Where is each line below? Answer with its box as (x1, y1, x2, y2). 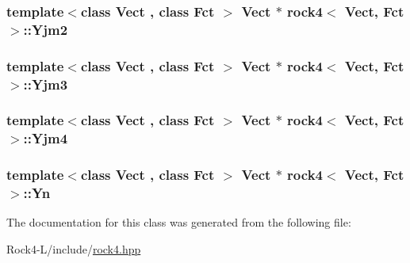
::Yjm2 (23, 19, 68, 39)
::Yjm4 (23, 128, 68, 148)
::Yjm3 (23, 74, 68, 93)
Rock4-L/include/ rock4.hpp (6, 241, 141, 257)
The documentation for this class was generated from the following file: (6, 214, 351, 231)
